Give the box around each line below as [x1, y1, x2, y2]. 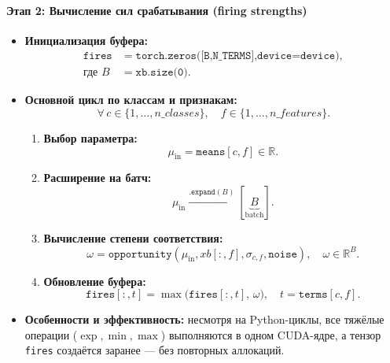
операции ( [24, 326, 78, 343]
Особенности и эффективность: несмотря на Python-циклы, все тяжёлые [24, 311, 384, 328]
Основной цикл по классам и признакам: [24, 91, 237, 108]
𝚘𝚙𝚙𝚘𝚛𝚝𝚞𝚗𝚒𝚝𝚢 [108, 248, 172, 260]
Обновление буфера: [43, 272, 146, 289]
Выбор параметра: [43, 130, 138, 146]
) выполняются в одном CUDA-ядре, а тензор [160, 326, 381, 343]
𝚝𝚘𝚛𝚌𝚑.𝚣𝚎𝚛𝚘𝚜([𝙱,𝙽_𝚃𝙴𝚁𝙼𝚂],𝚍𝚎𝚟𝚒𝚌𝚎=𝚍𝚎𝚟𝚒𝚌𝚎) [135, 50, 340, 62]
